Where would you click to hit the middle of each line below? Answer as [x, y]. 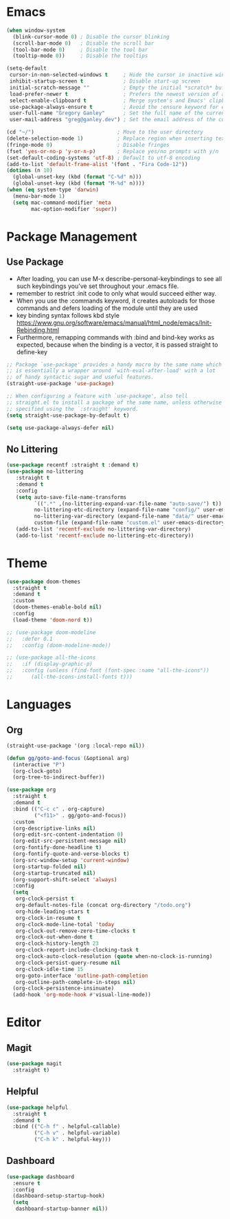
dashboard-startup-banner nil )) [62, 1209]
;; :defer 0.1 [30, 639]
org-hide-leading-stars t [53, 911]
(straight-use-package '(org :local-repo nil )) [76, 746]
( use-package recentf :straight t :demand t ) [72, 465]
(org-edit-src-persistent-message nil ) [70, 841]
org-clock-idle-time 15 [49, 969]
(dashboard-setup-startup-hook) [59, 1196]
